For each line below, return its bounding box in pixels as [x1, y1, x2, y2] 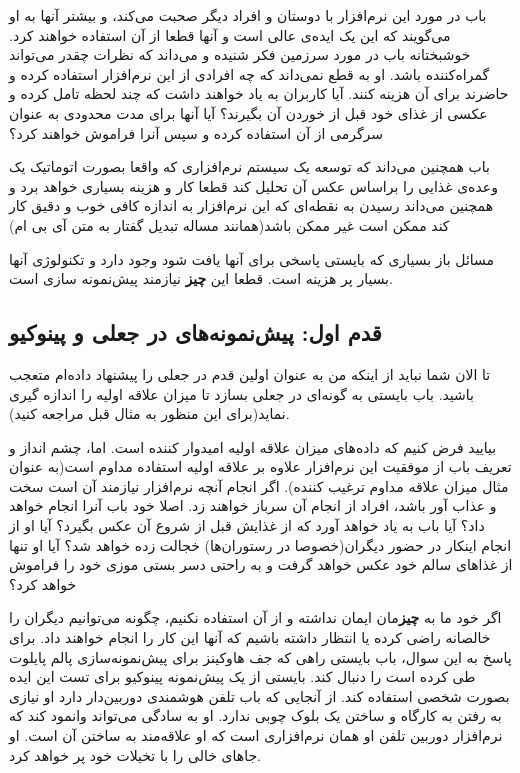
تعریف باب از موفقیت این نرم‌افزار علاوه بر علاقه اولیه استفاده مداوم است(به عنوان [9, 456, 512, 477]
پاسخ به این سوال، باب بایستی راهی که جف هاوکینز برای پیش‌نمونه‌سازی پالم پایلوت [9, 646, 512, 667]
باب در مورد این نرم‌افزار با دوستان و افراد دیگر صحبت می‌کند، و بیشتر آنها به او [9, 5, 487, 25]
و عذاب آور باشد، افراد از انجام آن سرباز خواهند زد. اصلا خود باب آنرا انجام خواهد [9, 495, 497, 516]
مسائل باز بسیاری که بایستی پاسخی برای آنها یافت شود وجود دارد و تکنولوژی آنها [9, 248, 495, 269]
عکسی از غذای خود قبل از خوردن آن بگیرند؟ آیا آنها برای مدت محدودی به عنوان [9, 102, 488, 123]
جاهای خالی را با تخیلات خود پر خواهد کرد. [9, 744, 261, 765]
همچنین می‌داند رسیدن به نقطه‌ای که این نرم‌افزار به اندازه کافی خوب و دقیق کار [9, 195, 494, 216]
